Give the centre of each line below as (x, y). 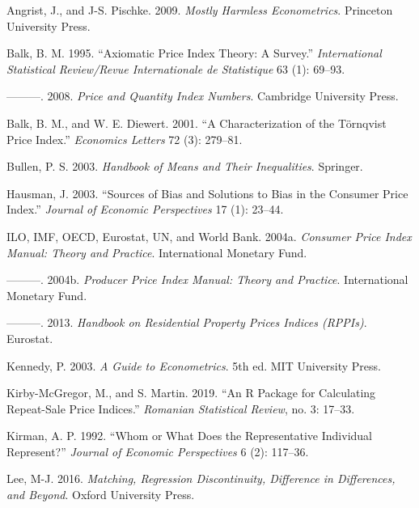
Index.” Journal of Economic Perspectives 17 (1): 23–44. (145, 209)
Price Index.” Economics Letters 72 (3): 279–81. (125, 139)
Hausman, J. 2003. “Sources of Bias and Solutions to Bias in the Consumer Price (207, 193)
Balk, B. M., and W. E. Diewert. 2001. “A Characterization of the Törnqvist (197, 123)
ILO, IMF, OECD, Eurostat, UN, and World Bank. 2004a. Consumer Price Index (209, 236)
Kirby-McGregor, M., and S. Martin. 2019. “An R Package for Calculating (191, 393)
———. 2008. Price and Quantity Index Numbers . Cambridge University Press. (203, 96)
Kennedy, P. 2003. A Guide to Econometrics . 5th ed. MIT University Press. (194, 365)
